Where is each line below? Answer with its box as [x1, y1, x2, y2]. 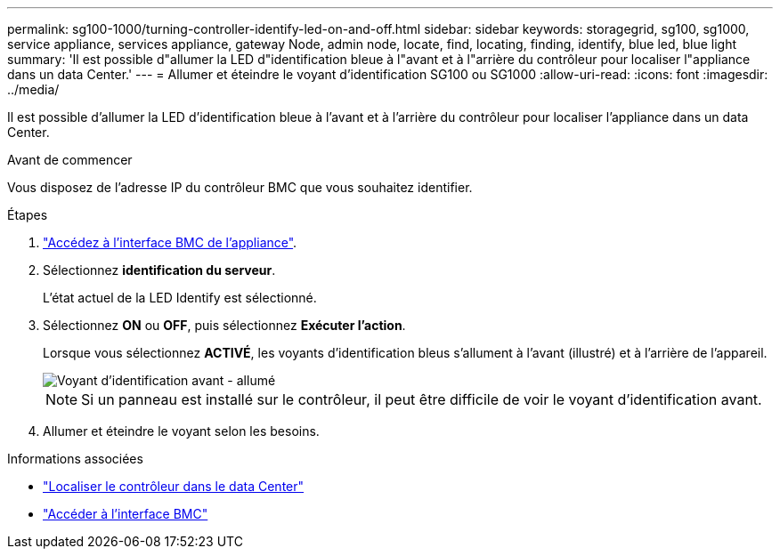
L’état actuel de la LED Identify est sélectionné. [43, 290, 317, 305]
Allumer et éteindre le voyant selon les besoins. [43, 423, 320, 439]
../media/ [7, 82, 60, 97]
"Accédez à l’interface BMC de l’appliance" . [43, 235, 297, 250]
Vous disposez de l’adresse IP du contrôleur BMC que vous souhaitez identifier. [7, 180, 473, 195]
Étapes [7, 207, 48, 222]
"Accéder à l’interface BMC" [43, 506, 208, 521]
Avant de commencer [7, 152, 133, 167]
